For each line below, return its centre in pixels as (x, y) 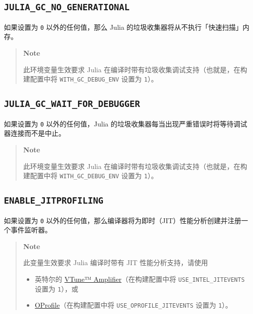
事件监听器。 (31, 230)
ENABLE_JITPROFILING (54, 201)
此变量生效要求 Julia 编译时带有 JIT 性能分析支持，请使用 (116, 262)
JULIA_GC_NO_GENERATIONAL (67, 7)
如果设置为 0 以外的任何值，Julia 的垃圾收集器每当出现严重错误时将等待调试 (126, 123)
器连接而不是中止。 (35, 133)
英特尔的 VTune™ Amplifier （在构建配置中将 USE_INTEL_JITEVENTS (140, 279)
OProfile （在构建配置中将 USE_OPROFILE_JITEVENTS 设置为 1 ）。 (134, 305)
